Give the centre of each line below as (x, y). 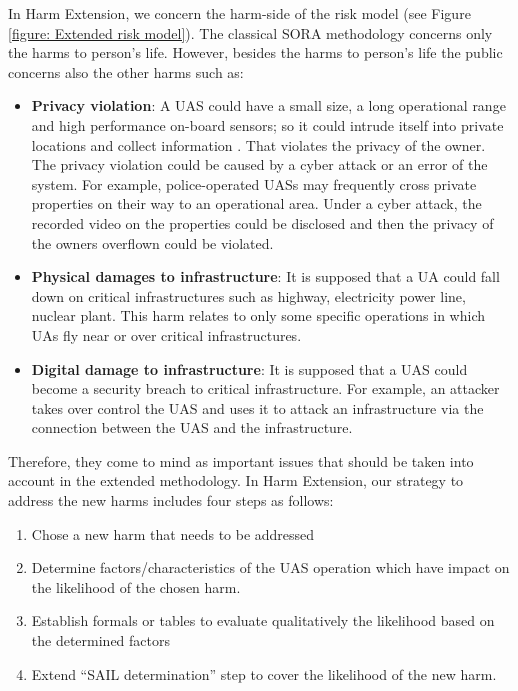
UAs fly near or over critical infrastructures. (166, 334)
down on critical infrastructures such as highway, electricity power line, (248, 295)
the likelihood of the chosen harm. (136, 586)
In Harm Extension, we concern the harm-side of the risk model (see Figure (239, 13)
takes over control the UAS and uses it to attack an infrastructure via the (257, 407)
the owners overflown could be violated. (152, 242)
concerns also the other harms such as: (126, 71)
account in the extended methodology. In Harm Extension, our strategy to (236, 480)
